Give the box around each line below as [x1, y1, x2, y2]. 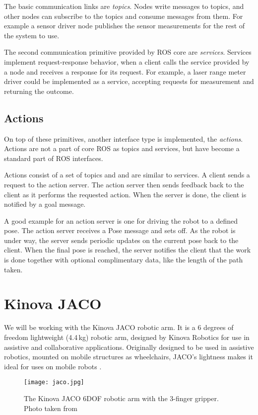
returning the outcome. [4, 85, 74, 96]
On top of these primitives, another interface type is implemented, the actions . [4, 133, 243, 144]
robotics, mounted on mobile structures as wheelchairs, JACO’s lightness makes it [4, 351, 253, 362]
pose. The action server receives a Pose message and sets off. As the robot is [4, 225, 236, 236]
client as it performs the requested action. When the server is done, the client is [4, 189, 247, 199]
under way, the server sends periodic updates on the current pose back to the [4, 235, 239, 245]
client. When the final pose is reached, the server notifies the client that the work [4, 245, 251, 255]
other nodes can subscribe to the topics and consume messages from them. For [4, 10, 243, 21]
